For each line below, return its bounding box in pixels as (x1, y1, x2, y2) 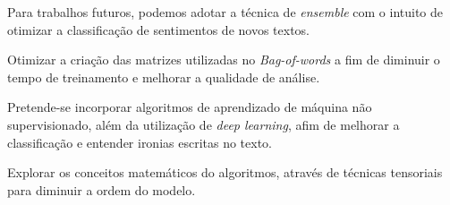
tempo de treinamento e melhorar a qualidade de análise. (7, 67, 320, 86)
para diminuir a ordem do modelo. (7, 180, 196, 199)
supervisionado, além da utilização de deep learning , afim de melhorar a (7, 115, 400, 133)
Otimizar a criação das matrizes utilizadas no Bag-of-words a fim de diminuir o (7, 50, 440, 69)
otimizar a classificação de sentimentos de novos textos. (7, 20, 310, 38)
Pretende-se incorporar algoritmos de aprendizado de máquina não (7, 98, 372, 116)
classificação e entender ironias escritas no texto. (7, 132, 273, 151)
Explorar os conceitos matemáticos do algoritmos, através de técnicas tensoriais (7, 163, 443, 182)
